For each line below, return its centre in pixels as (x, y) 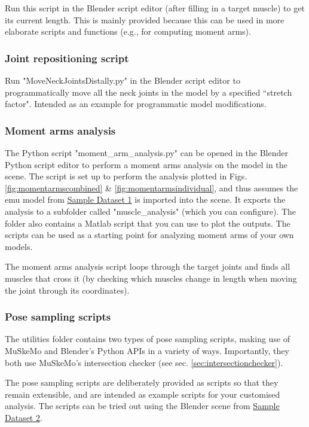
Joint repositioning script (67, 58)
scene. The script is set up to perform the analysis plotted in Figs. (126, 176)
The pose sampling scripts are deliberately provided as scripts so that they (142, 382)
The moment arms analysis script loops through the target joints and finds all (148, 266)
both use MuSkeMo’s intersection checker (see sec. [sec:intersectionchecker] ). (144, 362)
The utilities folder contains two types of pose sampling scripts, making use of (148, 339)
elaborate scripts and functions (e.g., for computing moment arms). (128, 31)
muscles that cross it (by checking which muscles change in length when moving (151, 278)
